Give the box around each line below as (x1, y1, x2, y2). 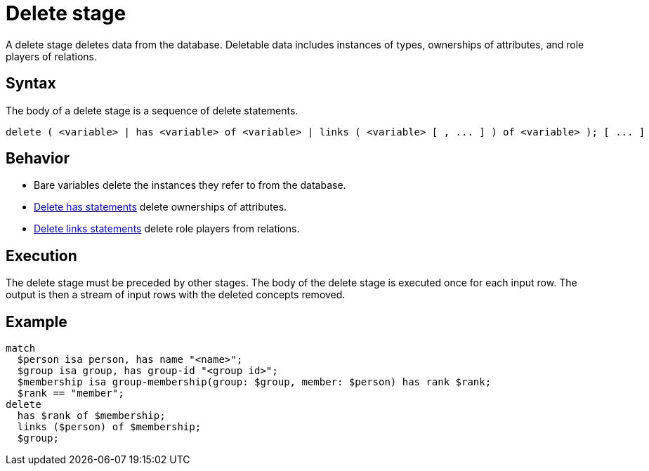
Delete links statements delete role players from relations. (34, 223, 300, 235)
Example (6, 312, 67, 331)
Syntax (6, 74, 56, 93)
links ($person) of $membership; (17, 421, 202, 433)
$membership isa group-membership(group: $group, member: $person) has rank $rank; (17, 376, 492, 388)
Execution (6, 246, 77, 265)
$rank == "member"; (17, 387, 124, 399)
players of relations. (6, 50, 97, 62)
